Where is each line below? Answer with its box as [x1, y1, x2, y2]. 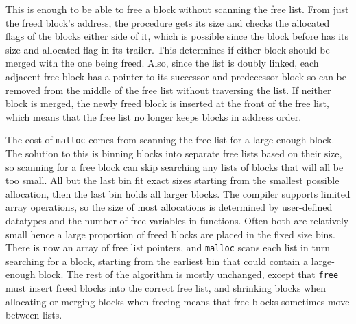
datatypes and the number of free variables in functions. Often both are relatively [5, 213, 349, 227]
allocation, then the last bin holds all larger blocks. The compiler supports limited [5, 186, 351, 200]
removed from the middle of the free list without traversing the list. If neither [5, 82, 331, 97]
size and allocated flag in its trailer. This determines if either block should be [5, 42, 330, 56]
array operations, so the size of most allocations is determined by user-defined [5, 200, 333, 214]
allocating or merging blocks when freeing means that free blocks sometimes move [5, 294, 350, 308]
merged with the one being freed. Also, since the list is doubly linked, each [5, 56, 319, 70]
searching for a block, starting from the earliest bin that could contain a [5, 253, 309, 268]
